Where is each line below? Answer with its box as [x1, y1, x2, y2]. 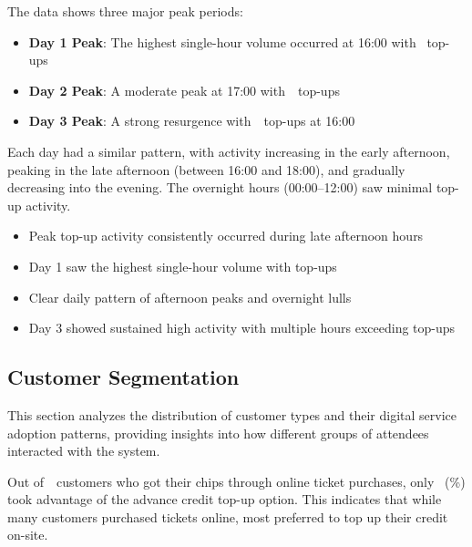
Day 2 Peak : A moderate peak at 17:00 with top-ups [28, 80, 340, 99]
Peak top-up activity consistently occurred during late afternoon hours [28, 226, 424, 245]
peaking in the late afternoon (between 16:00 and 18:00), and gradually [7, 160, 405, 179]
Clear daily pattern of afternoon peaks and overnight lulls [28, 287, 352, 306]
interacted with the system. [7, 441, 160, 460]
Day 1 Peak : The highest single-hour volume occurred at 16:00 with [28, 32, 416, 51]
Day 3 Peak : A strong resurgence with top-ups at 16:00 [28, 111, 355, 130]
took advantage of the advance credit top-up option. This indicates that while [7, 490, 442, 509]
